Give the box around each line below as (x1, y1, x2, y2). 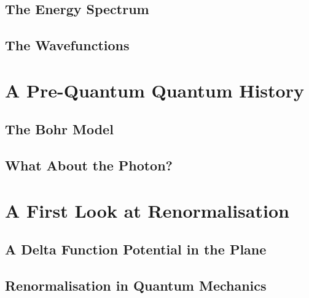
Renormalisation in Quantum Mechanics (5, 276, 267, 295)
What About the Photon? (5, 156, 173, 175)
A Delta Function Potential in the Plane (5, 240, 267, 259)
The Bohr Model (5, 120, 114, 139)
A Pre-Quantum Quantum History (5, 77, 304, 102)
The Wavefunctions (5, 36, 130, 55)
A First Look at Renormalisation (5, 197, 289, 223)
